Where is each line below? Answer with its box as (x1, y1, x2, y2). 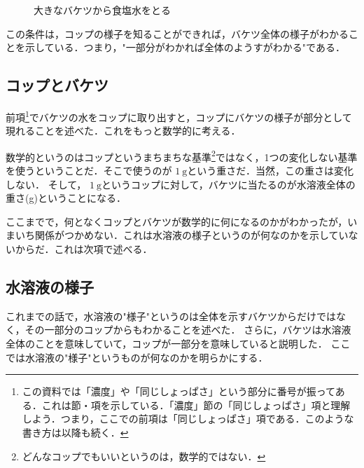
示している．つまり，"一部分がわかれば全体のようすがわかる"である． (24, 40, 345, 55)
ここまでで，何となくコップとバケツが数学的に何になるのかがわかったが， (6, 214, 348, 228)
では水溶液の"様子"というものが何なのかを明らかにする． (6, 350, 268, 364)
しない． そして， (6, 177, 87, 191)
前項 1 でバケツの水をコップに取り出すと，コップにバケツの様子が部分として (6, 107, 352, 124)
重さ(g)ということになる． (6, 191, 126, 205)
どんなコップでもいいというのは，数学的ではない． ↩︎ (22, 448, 266, 463)
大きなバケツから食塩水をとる (34, 3, 171, 17)
